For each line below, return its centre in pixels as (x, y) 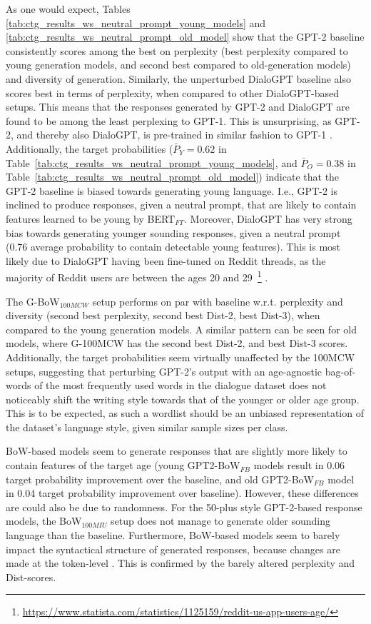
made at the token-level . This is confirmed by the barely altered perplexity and (181, 563)
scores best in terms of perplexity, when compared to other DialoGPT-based (172, 92)
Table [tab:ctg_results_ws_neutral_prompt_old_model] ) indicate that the (173, 177)
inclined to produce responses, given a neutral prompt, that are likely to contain (181, 205)
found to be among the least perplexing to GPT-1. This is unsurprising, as (169, 120)
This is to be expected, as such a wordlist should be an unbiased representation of (185, 413)
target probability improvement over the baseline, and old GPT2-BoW (160, 479)
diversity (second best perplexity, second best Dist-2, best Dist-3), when (163, 315)
